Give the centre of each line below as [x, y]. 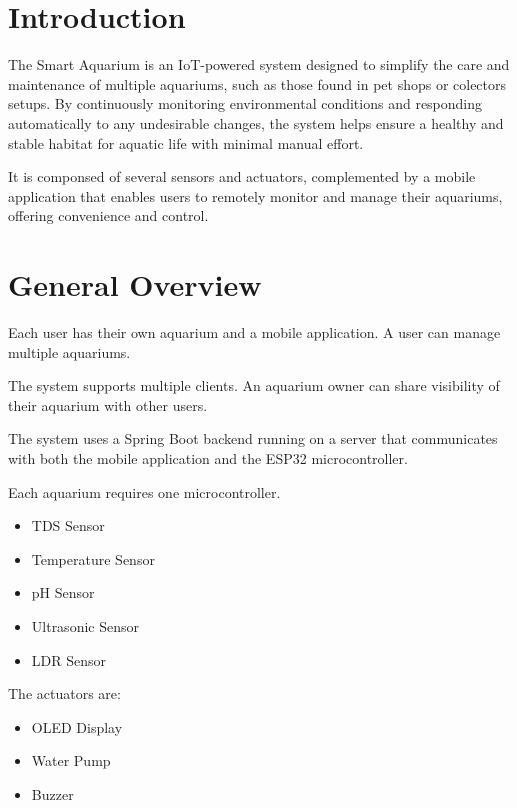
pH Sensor [63, 592]
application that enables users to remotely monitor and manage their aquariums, [255, 195]
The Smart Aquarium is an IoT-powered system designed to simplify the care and [259, 64]
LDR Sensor [68, 659]
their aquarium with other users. [108, 404]
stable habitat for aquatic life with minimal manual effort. [186, 142]
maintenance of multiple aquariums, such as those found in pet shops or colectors [257, 83]
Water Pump [71, 760]
